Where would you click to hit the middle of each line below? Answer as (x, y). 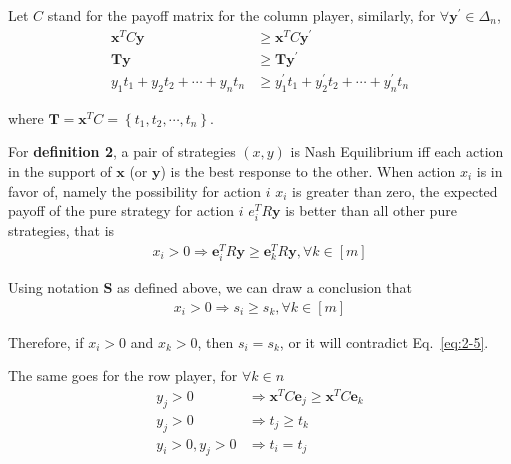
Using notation (53, 287)
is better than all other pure (371, 210)
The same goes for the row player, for (123, 375)
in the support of (60, 170)
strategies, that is (61, 230)
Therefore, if (46, 341)
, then (215, 341)
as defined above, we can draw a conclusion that (264, 287)
